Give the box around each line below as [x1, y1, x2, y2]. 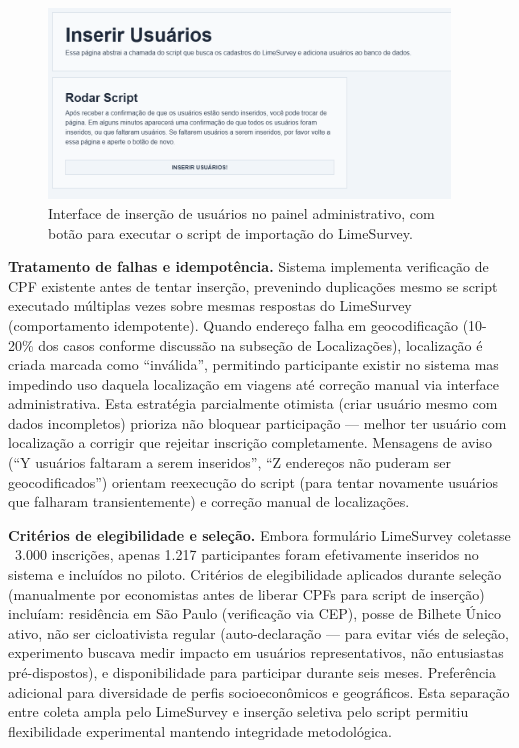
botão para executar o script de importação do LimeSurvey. [48, 222, 413, 243]
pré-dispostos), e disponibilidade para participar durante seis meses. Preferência [8, 662, 496, 682]
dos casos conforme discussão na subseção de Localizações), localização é [38, 334, 483, 355]
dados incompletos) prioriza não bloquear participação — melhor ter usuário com [8, 412, 507, 433]
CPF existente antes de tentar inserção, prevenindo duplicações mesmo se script [8, 275, 498, 296]
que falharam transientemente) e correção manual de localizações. [8, 491, 410, 512]
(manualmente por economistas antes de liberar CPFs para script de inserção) [8, 583, 485, 604]
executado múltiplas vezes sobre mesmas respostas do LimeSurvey [8, 295, 412, 316]
